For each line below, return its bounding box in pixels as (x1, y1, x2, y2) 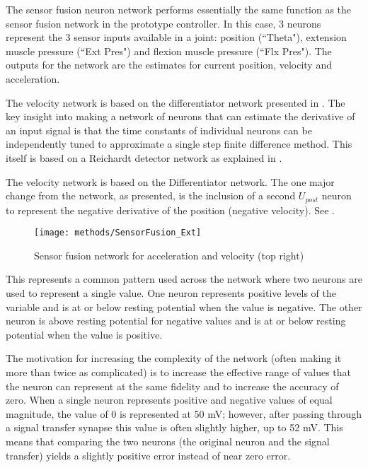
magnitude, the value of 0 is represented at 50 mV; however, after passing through (6, 406, 362, 421)
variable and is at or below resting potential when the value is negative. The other (6, 299, 362, 314)
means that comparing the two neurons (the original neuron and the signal (6, 433, 330, 448)
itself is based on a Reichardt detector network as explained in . (6, 150, 282, 165)
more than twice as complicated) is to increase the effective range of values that (6, 364, 351, 379)
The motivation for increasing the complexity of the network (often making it (6, 351, 342, 365)
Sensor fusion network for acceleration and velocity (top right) (34, 247, 304, 262)
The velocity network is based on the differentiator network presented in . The (6, 95, 345, 110)
